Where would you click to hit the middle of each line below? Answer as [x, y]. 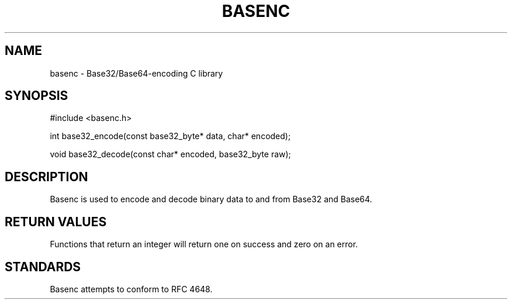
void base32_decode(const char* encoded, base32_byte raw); [170, 154]
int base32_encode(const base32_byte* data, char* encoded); [170, 136]
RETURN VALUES [56, 222]
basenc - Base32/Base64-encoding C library [136, 73]
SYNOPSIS [37, 96]
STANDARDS [43, 267]
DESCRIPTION [46, 177]
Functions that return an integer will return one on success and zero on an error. [204, 244]
